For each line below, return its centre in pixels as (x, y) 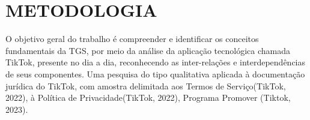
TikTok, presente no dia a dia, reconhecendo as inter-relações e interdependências (156, 62)
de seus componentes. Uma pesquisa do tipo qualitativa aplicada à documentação (155, 73)
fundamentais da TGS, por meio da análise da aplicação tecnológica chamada (148, 50)
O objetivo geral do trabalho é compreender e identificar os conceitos (132, 39)
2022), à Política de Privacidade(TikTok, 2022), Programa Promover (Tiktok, (148, 97)
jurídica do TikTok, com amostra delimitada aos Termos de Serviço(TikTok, (146, 85)
